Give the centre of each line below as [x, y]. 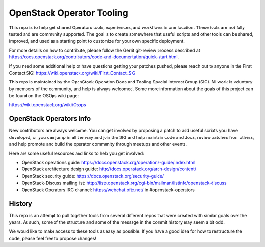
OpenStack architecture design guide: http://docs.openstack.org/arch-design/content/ [109, 169]
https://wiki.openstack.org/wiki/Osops [48, 105]
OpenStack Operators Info [50, 119]
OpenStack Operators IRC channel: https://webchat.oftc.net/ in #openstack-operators [108, 190]
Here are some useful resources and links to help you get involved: [77, 153]
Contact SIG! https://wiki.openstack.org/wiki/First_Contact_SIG [72, 73]
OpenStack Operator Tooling [69, 13]
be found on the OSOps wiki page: [44, 96]
